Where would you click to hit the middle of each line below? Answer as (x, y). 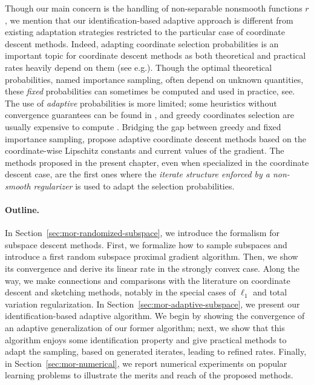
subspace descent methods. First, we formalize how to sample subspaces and (146, 244)
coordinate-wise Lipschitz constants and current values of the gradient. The (145, 150)
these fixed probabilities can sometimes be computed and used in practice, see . (150, 91)
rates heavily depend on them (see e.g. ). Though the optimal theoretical (139, 67)
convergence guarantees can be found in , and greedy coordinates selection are (149, 115)
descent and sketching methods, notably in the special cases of (120, 292)
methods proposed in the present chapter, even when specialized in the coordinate (157, 162)
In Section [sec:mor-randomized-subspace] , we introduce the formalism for (142, 233)
